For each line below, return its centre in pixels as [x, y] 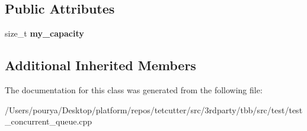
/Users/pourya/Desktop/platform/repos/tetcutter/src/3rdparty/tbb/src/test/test [154, 109]
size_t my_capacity [44, 33]
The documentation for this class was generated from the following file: [134, 90]
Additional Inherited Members [100, 65]
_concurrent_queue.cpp [49, 121]
